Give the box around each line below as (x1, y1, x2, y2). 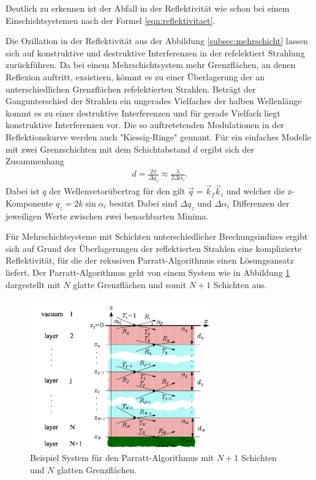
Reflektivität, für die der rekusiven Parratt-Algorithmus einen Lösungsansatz (6, 254, 294, 267)
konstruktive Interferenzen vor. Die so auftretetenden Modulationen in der (6, 118, 284, 131)
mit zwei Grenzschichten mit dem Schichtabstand (6, 142, 190, 155)
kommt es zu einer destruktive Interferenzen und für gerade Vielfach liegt (6, 106, 280, 119)
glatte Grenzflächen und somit (73, 278, 187, 291)
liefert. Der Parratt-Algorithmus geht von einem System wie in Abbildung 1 (6, 266, 290, 279)
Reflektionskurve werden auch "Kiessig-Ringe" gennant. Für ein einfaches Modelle (6, 130, 311, 143)
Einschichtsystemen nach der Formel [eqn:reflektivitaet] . (6, 13, 216, 26)
